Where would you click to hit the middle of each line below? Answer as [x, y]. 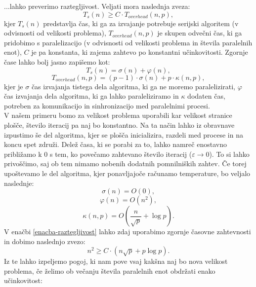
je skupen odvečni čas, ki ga [200, 33]
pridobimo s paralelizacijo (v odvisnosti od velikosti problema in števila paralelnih [128, 42]
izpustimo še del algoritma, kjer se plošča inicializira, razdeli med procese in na [124, 134]
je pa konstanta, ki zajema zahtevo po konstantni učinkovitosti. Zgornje [140, 52]
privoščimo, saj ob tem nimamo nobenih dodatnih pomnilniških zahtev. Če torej [125, 163]
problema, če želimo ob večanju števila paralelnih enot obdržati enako [110, 270]
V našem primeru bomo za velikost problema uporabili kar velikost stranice [118, 115]
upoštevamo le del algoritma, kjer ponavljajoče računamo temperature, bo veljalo [127, 173]
